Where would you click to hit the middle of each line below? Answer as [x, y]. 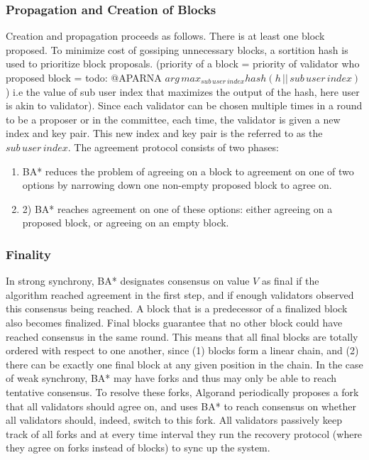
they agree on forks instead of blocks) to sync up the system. [138, 448]
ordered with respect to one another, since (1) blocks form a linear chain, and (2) [182, 350]
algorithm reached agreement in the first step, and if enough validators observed [180, 294]
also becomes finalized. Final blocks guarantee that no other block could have [174, 322]
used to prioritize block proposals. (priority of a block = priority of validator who [183, 64]
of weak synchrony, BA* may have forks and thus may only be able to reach [171, 378]
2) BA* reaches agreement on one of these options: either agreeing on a [177, 208]
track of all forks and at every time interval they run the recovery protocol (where [184, 433]
